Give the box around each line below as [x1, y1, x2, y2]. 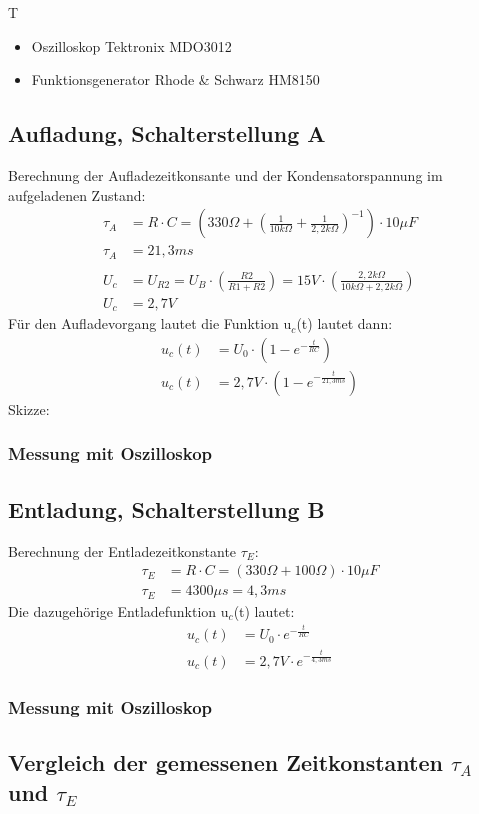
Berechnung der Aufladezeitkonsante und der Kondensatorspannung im [8, 164, 443, 185]
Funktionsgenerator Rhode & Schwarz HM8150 [31, 69, 320, 90]
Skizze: [8, 398, 50, 419]
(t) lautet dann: [296, 313, 393, 334]
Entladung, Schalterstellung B [8, 493, 325, 524]
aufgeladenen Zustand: [8, 184, 146, 205]
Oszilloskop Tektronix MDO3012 [31, 35, 232, 56]
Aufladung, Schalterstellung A [8, 118, 326, 149]
